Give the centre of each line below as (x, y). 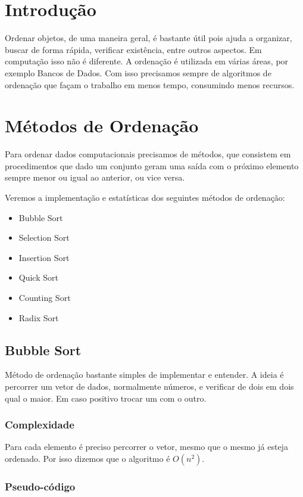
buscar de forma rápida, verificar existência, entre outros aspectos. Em (133, 49)
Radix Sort (39, 317)
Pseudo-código (40, 486)
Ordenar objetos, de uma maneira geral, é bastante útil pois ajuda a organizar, (149, 38)
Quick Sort (38, 277)
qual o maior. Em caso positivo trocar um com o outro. (106, 398)
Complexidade (40, 425)
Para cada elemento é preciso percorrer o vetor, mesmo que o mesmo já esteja (146, 447)
